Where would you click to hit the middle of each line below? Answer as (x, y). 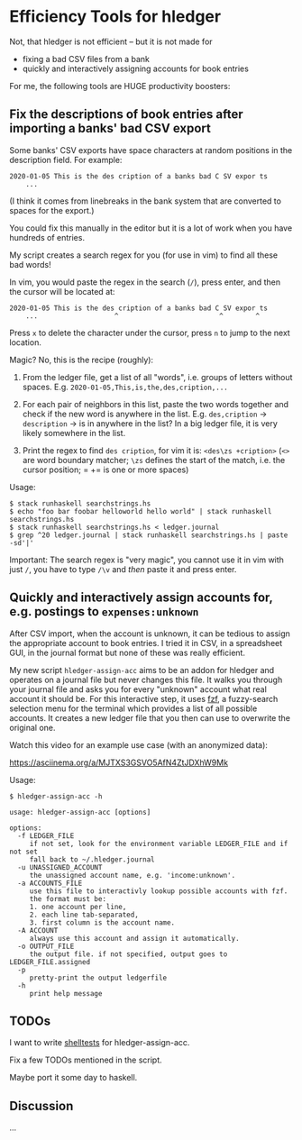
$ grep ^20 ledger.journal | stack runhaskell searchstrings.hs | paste (149, 535)
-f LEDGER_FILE (46, 835)
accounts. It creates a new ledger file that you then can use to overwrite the (150, 717)
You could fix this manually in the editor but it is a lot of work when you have (151, 228)
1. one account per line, (78, 907)
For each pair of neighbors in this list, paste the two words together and (156, 404)
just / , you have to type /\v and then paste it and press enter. (123, 569)
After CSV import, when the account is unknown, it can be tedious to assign (150, 634)
